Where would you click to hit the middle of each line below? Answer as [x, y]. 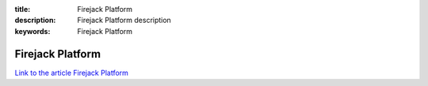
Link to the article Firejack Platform [71, 73]
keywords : [32, 31]
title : [23, 9]
